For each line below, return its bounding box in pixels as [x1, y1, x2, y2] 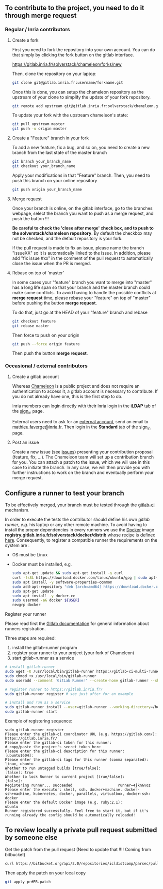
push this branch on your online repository [12, 177, 98, 183]
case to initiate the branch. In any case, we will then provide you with [12, 465, 150, 471]
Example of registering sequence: [5, 718, 73, 724]
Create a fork [12, 37, 39, 43]
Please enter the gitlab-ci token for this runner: [5, 740, 112, 745]
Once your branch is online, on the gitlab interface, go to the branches [12, 205, 153, 211]
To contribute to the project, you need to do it [5, 4, 145, 12]
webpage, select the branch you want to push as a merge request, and [12, 210, 154, 216]
